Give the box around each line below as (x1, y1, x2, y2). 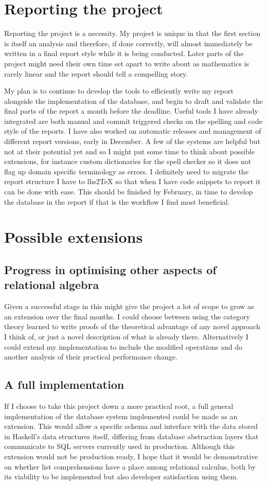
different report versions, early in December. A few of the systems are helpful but (4, 136, 260, 147)
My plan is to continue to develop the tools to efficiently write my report (4, 85, 234, 96)
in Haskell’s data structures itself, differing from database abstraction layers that (4, 430, 259, 441)
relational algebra (4, 277, 99, 293)
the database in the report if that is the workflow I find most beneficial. (4, 196, 230, 207)
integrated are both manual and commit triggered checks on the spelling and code (4, 115, 262, 126)
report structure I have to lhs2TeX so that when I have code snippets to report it (4, 176, 261, 187)
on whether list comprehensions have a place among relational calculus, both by (4, 461, 256, 472)
